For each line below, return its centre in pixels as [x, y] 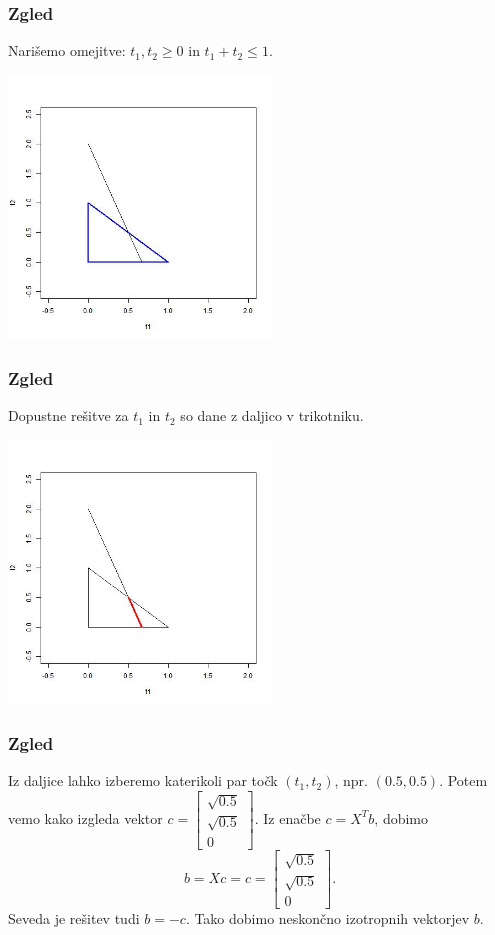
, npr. [351, 780]
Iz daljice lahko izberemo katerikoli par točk [143, 780]
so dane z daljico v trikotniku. [272, 415]
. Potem [463, 780]
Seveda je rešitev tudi [74, 918]
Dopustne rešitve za [68, 415]
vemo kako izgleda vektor [85, 817]
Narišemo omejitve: [67, 50]
